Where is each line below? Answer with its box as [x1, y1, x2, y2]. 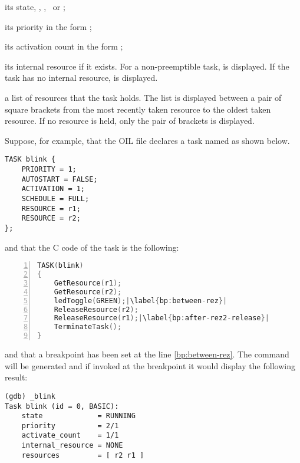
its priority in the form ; [5, 20, 92, 32]
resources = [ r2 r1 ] [21, 451, 144, 459]
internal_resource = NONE [21, 441, 123, 450]
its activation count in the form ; [5, 40, 123, 52]
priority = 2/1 [21, 421, 119, 430]
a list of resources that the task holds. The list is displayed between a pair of [5, 91, 282, 103]
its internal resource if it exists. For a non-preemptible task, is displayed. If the [5, 60, 289, 72]
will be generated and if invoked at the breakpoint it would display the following [5, 359, 295, 372]
